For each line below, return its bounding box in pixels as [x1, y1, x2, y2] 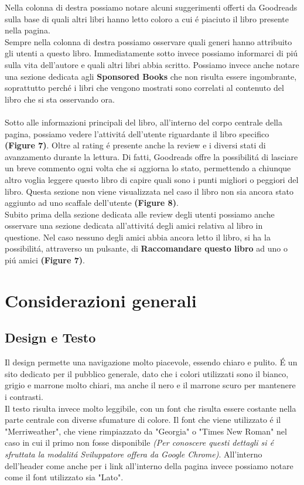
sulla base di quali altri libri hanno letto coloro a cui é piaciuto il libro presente [5, 12, 289, 25]
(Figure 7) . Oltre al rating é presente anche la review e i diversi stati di [5, 139, 266, 151]
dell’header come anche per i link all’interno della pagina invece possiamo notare [5, 459, 293, 472]
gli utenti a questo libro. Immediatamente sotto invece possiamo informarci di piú [5, 47, 298, 59]
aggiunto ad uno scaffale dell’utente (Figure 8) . [5, 196, 179, 209]
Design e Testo [5, 328, 96, 347]
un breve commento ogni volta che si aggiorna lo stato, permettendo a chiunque [5, 162, 291, 174]
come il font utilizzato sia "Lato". [5, 471, 124, 483]
